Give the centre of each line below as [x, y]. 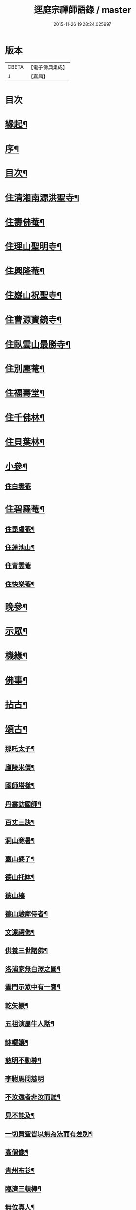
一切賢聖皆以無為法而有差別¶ [49, 1134]
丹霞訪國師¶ [23, 804]
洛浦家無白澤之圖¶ [33, 969]
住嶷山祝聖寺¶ [34, 295]
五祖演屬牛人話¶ [30, 1024]
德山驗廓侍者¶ [27, 914]
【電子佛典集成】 [48, 67]
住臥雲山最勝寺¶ [38, 344]
